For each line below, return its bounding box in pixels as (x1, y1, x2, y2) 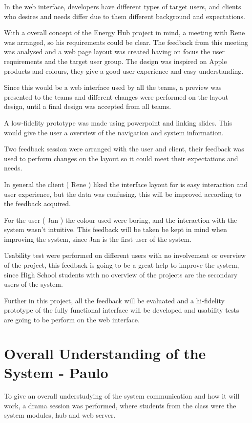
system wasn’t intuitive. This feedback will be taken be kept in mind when (4, 224, 227, 234)
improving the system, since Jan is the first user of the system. (4, 233, 191, 244)
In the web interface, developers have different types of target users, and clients (4, 1, 241, 11)
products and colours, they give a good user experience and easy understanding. (4, 65, 244, 76)
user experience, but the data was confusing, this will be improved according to (4, 189, 241, 199)
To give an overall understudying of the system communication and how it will (4, 390, 240, 401)
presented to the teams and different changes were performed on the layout (4, 91, 229, 102)
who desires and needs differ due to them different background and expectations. (4, 11, 245, 21)
